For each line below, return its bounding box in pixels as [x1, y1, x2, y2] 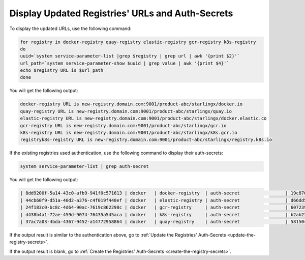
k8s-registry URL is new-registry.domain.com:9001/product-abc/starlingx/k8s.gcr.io [20, 130, 237, 136]
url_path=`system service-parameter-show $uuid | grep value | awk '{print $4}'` [20, 60, 230, 66]
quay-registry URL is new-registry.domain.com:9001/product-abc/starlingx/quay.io [20, 108, 232, 114]
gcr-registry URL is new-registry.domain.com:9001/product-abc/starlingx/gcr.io [20, 123, 227, 128]
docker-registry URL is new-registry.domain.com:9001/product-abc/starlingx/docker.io [20, 101, 243, 107]
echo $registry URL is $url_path [20, 68, 104, 73]
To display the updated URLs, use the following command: [9, 25, 132, 32]
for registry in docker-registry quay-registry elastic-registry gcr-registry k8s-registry [20, 39, 256, 45]
